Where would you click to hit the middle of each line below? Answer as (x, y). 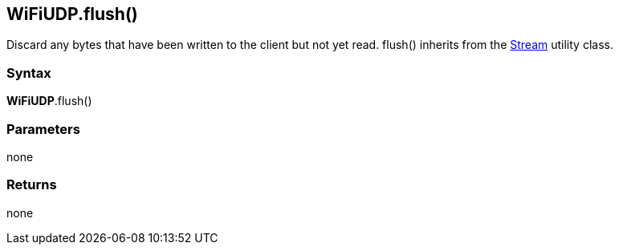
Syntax (29, 73)
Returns (32, 185)
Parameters (43, 129)
